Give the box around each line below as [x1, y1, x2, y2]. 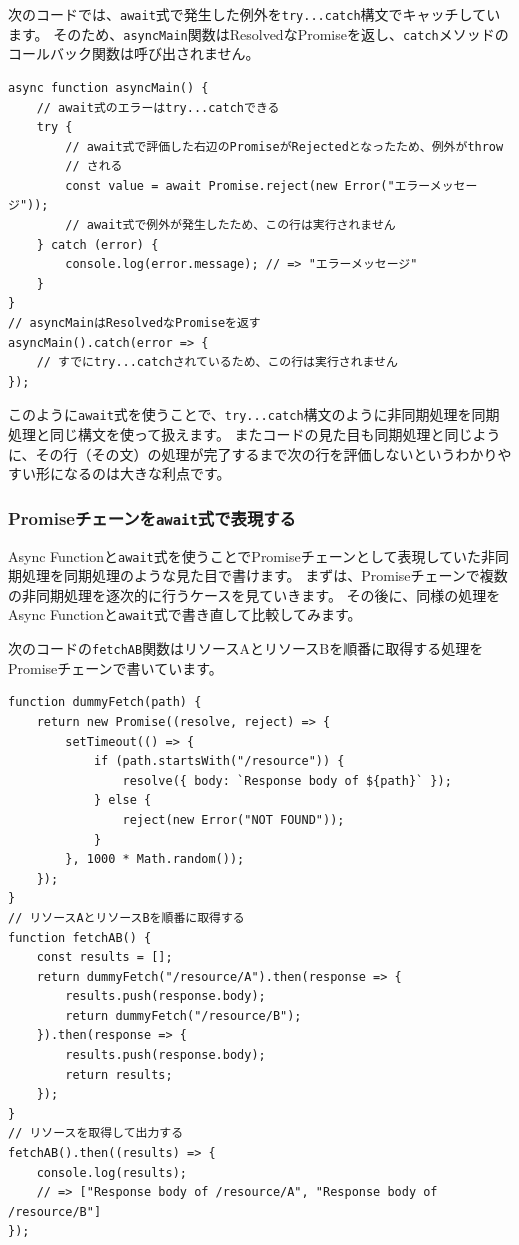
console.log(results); [36, 1165, 187, 1180]
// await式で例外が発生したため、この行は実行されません [65, 218, 396, 233]
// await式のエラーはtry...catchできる [36, 100, 280, 115]
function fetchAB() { [8, 930, 152, 945]
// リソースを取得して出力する [8, 1126, 184, 1141]
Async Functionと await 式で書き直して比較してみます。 [8, 604, 362, 625]
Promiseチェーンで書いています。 [8, 657, 223, 678]
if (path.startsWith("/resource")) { [93, 754, 345, 769]
